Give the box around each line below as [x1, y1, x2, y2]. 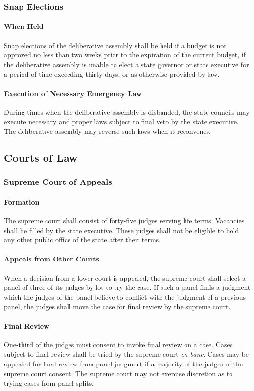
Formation [4, 196, 40, 207]
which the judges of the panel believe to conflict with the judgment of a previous [4, 291, 246, 302]
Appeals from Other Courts [4, 254, 99, 264]
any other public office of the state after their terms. [4, 235, 161, 245]
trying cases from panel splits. [4, 378, 94, 388]
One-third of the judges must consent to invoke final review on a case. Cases [4, 339, 233, 349]
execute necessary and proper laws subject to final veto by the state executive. [4, 116, 239, 127]
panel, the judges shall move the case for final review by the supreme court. [4, 301, 231, 312]
